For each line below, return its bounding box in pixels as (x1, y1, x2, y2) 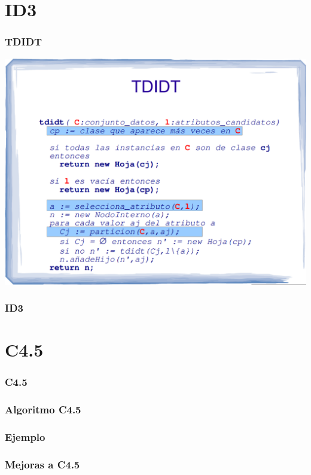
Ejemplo (5, 430, 45, 444)
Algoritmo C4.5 (5, 402, 81, 417)
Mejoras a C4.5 (5, 456, 80, 471)
